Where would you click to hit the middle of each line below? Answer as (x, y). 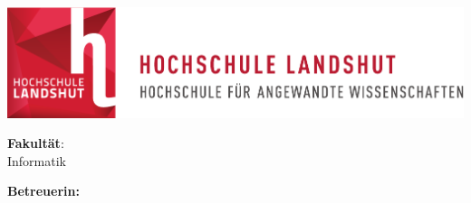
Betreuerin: (43, 191)
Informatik (37, 160)
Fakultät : (36, 143)
